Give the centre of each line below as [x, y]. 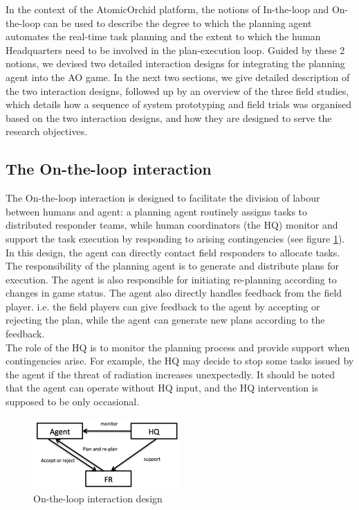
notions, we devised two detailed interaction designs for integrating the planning [175, 63]
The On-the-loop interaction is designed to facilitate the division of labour [163, 198]
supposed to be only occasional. [73, 402]
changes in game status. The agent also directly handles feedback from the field [174, 293]
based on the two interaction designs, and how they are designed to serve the [169, 117]
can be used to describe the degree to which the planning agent [177, 23]
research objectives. [47, 131]
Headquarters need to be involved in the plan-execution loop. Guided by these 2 [175, 50]
